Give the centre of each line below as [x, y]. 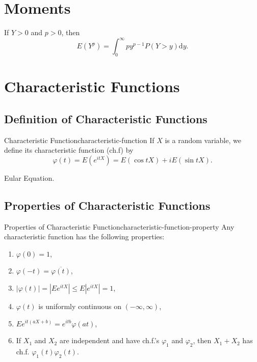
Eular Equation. [29, 177]
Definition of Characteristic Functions [106, 118]
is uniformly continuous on [80, 306]
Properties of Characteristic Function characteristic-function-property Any [119, 226]
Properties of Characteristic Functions [107, 205]
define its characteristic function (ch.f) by [69, 150]
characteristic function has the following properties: [84, 236]
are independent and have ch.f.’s [109, 340]
